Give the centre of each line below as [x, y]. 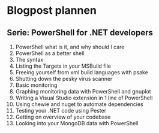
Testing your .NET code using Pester [61, 111]
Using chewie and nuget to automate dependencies [79, 104]
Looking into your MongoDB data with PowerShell [77, 123]
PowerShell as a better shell [50, 53]
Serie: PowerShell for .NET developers [80, 33]
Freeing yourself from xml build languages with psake [82, 72]
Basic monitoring [36, 85]
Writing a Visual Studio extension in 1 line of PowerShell [84, 98]
